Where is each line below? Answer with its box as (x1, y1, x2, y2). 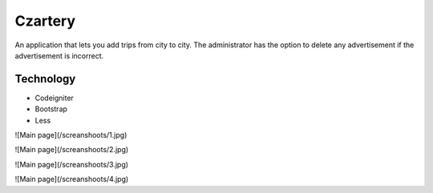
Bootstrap (34, 104, 68, 114)
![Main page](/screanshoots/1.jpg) (14, 131, 127, 140)
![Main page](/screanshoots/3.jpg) (14, 159, 128, 169)
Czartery (14, 12, 76, 30)
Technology (14, 72, 76, 86)
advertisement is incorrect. (14, 50, 104, 60)
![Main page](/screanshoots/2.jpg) (14, 145, 129, 155)
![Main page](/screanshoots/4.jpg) (14, 175, 129, 184)
